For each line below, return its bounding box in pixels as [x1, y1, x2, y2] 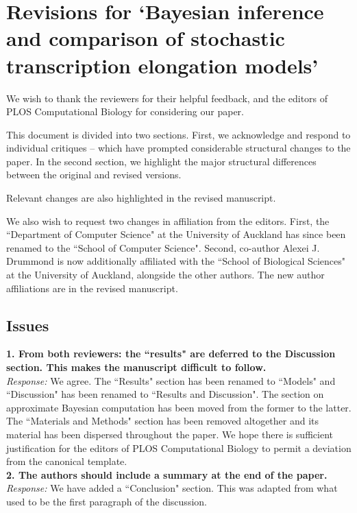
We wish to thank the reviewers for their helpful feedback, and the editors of [6, 91, 328, 105]
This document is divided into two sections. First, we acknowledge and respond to [6, 127, 351, 141]
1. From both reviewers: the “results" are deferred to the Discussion [6, 346, 336, 361]
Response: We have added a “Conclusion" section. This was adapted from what [6, 481, 338, 495]
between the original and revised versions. [6, 167, 182, 182]
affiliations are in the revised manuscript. [6, 281, 178, 295]
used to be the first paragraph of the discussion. [6, 494, 207, 508]
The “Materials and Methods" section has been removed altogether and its [6, 414, 319, 428]
